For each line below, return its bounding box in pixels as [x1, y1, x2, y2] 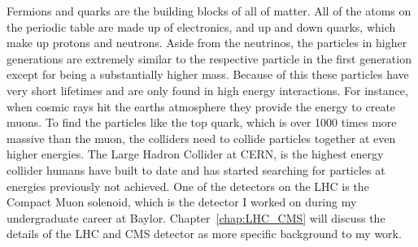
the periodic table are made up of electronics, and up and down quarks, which [7, 18, 396, 35]
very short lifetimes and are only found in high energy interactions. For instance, [7, 81, 408, 98]
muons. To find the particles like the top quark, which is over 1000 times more [7, 114, 397, 131]
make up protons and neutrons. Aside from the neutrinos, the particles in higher [7, 34, 407, 51]
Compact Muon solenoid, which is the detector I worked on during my [7, 193, 357, 210]
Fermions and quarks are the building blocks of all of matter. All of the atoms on [7, 2, 411, 19]
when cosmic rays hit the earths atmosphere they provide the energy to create [7, 97, 396, 115]
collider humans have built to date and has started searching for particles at [7, 161, 385, 178]
